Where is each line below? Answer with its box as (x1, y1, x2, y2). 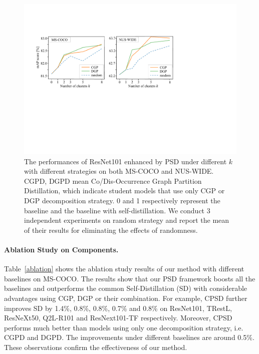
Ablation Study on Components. (4, 244, 119, 254)
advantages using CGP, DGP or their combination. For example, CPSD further (4, 292, 247, 303)
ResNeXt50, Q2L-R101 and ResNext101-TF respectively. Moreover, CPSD (4, 312, 232, 323)
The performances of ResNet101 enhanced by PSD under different (24, 156, 227, 166)
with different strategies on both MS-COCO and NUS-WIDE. (24, 166, 214, 176)
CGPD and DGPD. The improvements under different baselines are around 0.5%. (4, 332, 254, 342)
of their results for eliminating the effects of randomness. (24, 224, 198, 235)
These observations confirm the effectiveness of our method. (4, 341, 187, 352)
